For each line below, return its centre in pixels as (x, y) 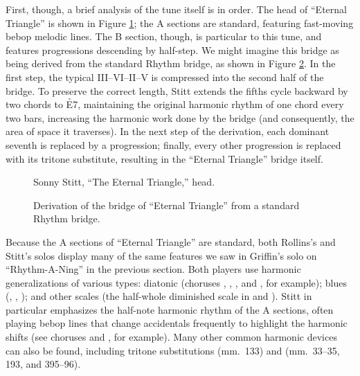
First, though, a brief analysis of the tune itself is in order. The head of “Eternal (176, 9)
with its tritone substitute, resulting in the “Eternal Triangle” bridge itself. (164, 158)
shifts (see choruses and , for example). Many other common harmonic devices (171, 337)
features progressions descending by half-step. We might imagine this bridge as (172, 50)
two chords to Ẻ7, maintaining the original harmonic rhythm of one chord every (175, 104)
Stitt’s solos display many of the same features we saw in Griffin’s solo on (161, 255)
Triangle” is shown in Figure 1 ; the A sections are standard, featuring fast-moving (180, 23)
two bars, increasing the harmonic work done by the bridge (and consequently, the (180, 117)
